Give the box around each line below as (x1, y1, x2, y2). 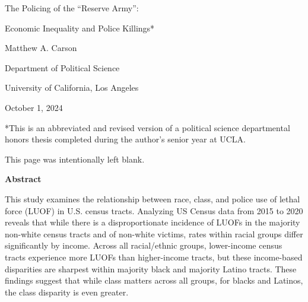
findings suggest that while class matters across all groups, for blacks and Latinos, (5, 274, 303, 287)
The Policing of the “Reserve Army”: (5, 2, 139, 14)
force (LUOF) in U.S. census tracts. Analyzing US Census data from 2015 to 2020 (5, 204, 303, 217)
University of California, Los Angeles (5, 81, 139, 94)
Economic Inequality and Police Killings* (5, 21, 155, 34)
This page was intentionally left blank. (5, 152, 145, 165)
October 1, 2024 (5, 101, 63, 113)
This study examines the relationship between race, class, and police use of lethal (5, 192, 300, 205)
